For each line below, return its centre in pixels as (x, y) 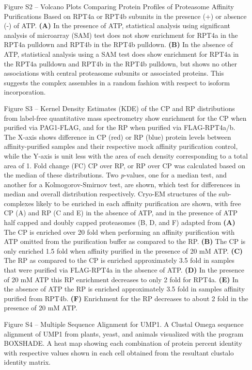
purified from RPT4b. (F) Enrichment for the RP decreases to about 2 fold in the (126, 298)
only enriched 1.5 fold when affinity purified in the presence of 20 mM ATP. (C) (123, 250)
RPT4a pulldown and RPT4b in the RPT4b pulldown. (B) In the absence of (118, 44)
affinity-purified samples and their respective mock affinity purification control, (121, 146)
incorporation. (25, 92)
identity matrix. (27, 362)
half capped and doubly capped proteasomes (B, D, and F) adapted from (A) (120, 222)
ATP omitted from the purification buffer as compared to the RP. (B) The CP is (125, 241)
